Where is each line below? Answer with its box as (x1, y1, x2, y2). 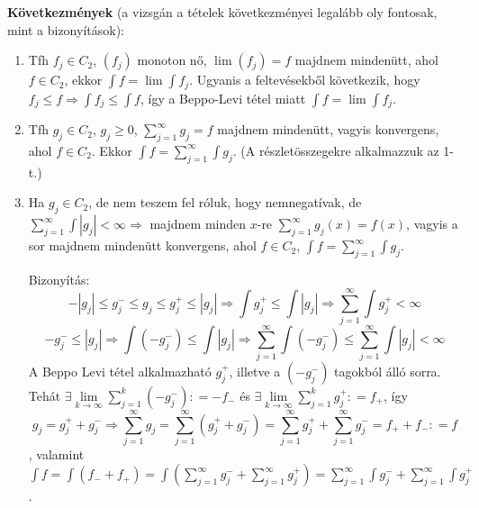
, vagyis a (406, 214, 458, 233)
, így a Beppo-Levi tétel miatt (140, 88, 306, 107)
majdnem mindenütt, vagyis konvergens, (217, 120, 439, 139)
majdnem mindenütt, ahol (294, 50, 438, 69)
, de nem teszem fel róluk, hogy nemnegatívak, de (88, 193, 362, 212)
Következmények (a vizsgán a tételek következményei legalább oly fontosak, (7, 3, 438, 21)
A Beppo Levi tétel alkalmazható (28, 361, 212, 380)
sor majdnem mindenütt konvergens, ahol (28, 236, 257, 255)
